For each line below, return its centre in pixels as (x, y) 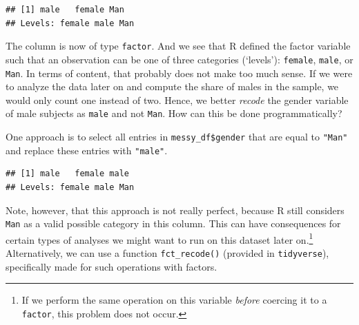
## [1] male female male (67, 174)
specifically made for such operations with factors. (111, 266)
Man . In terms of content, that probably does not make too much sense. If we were (179, 73)
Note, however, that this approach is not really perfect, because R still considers (175, 210)
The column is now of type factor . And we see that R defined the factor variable (178, 46)
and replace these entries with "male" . (87, 150)
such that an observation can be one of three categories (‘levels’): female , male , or (179, 59)
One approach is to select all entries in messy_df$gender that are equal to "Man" (177, 136)
